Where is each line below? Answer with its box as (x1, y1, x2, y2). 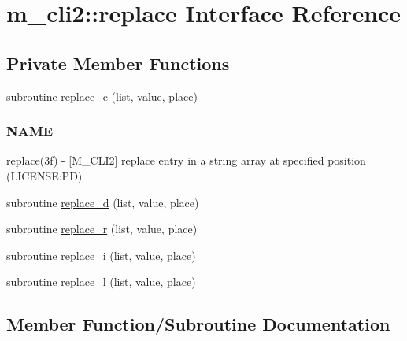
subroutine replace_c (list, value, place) (6, 87, 198, 104)
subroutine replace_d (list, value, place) (6, 194, 199, 210)
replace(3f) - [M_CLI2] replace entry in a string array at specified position (6, 152, 366, 169)
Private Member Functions (6, 50, 230, 75)
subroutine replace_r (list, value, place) (6, 221, 198, 237)
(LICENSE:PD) (6, 167, 83, 183)
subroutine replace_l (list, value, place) (6, 273, 196, 290)
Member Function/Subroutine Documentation (6, 312, 390, 336)
